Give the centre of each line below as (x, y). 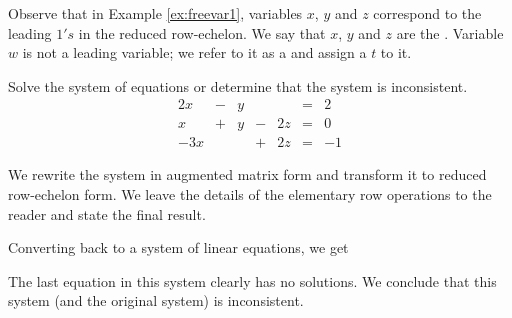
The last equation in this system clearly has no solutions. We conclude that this (252, 280)
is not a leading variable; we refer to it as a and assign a (194, 52)
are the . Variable (450, 32)
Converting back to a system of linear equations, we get (178, 247)
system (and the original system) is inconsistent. (156, 300)
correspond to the (427, 13)
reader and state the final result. (107, 213)
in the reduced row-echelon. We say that (202, 32)
